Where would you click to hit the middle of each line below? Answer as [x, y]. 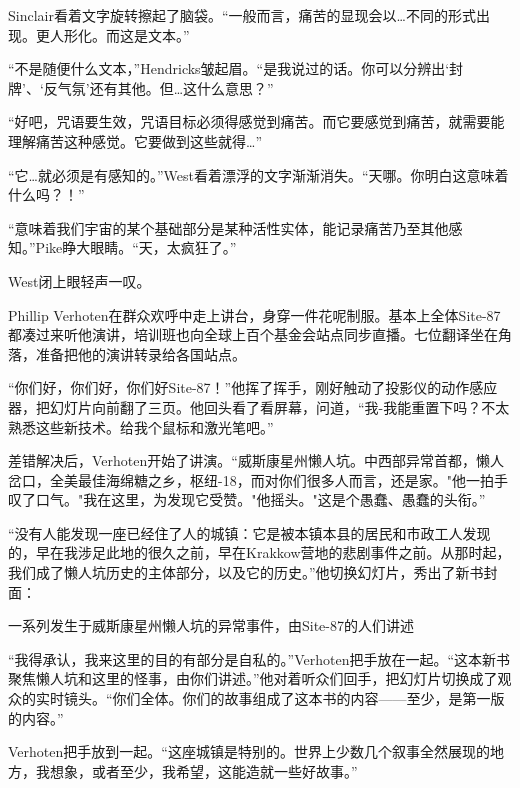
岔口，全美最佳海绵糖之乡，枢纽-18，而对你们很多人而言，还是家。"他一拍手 [258, 479]
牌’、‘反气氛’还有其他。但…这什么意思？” [141, 87]
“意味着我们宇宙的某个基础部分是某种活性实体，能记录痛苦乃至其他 [228, 227]
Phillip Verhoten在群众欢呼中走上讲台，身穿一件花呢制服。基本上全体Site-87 [254, 314]
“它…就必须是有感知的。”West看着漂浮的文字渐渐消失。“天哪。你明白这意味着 [258, 174]
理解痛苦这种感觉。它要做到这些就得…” [135, 140]
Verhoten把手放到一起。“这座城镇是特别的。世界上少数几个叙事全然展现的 [249, 751]
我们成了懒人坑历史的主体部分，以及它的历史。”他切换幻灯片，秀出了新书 [246, 572]
